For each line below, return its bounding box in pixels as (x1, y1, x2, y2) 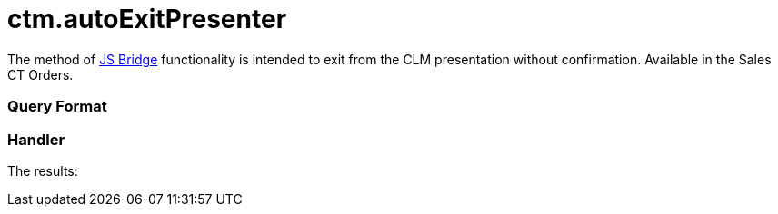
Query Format (7, 97, 107, 116)
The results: (7, 162, 78, 179)
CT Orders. (7, 66, 74, 83)
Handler (7, 130, 65, 149)
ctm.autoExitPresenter (7, 4, 287, 34)
